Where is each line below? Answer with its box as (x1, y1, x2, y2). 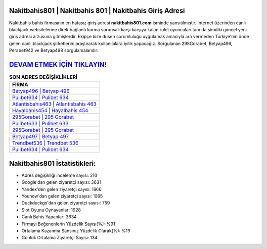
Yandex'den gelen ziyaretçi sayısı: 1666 (21, 186, 102, 192)
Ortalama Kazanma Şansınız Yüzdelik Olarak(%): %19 (21, 228, 131, 234)
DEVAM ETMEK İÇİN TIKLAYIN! (9, 60, 107, 69)
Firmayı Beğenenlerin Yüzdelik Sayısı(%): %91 (21, 221, 116, 227)
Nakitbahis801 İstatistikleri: (9, 159, 96, 168)
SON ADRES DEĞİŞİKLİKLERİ (9, 74, 78, 81)
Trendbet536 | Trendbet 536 (12, 140, 79, 147)
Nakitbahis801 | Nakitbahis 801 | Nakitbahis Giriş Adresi (9, 6, 185, 15)
